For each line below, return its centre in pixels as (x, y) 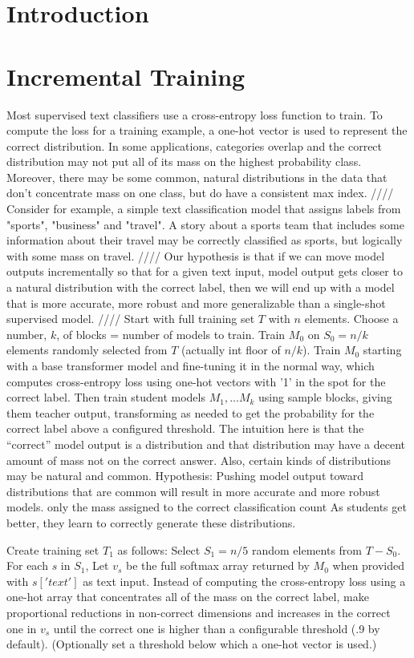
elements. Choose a (351, 319)
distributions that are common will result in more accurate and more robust (193, 491)
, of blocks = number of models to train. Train (171, 334)
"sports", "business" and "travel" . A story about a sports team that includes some (205, 224)
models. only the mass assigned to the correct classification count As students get (207, 507)
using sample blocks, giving (325, 397)
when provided (369, 565)
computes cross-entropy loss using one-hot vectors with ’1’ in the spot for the (196, 381)
